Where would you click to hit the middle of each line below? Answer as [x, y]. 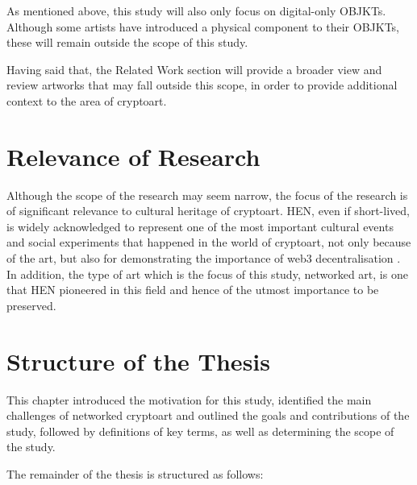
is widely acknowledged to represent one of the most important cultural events [200, 226]
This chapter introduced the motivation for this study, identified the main [189, 399]
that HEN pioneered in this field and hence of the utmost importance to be [193, 290]
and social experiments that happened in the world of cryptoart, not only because [209, 242]
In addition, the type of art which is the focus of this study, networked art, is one [207, 274]
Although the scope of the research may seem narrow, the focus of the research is [207, 195]
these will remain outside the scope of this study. [127, 42]
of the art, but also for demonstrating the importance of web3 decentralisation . [204, 258]
